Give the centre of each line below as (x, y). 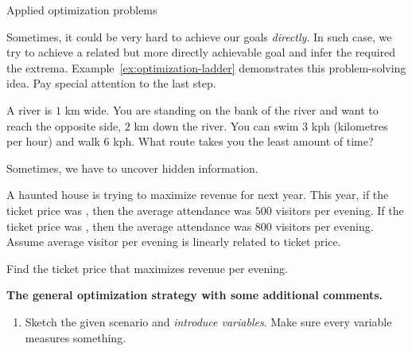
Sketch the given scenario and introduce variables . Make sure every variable (208, 321)
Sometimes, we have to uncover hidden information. (132, 168)
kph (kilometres (350, 125)
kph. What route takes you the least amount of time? (243, 141)
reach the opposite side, (64, 125)
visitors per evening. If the (340, 210)
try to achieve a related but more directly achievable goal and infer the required (201, 52)
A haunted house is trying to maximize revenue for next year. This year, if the (198, 195)
